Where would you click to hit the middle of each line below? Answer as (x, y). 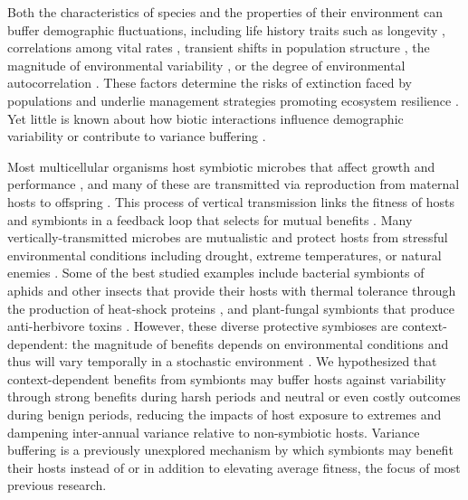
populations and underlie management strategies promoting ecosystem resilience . (233, 100)
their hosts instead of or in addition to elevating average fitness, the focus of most (234, 467)
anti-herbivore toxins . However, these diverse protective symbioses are (203, 326)
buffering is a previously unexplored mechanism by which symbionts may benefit (230, 450)
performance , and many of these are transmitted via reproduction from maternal (234, 184)
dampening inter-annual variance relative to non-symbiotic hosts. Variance (214, 432)
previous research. (57, 485)
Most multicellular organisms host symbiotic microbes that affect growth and (221, 166)
